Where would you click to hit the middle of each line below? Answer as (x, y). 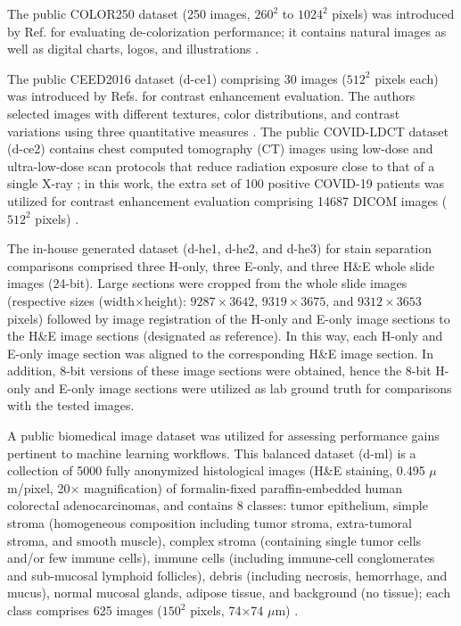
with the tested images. (71, 405)
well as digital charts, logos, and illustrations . (133, 49)
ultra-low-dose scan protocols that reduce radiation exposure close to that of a (221, 165)
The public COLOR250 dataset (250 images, (129, 13)
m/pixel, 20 (39, 487)
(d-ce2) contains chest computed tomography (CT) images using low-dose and (220, 148)
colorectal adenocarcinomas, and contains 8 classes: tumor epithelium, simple (218, 505)
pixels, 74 (216, 610)
